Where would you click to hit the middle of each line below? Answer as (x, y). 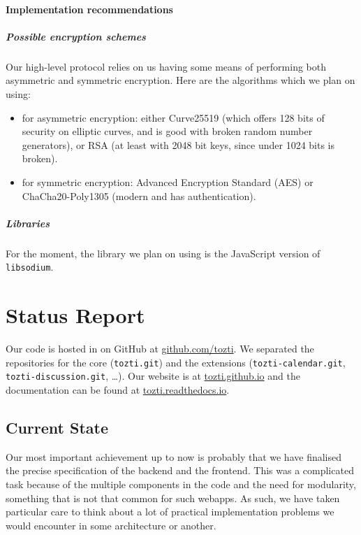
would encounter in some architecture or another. (111, 525)
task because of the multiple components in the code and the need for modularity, (181, 484)
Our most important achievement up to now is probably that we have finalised (174, 456)
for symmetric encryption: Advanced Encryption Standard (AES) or (168, 181)
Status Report (75, 315)
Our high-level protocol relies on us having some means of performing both (166, 66)
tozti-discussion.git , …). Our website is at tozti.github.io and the (153, 376)
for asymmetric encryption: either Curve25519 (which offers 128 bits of (173, 117)
